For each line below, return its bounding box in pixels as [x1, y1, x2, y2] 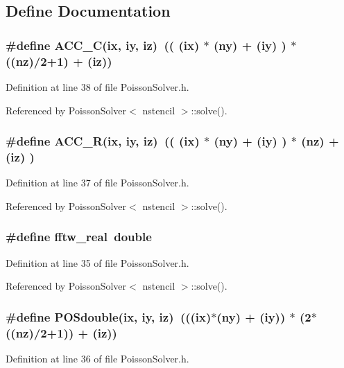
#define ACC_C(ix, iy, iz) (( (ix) [6, 36, 200, 53]
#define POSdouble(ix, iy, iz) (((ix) [6, 308, 212, 325]
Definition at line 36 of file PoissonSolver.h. [6, 351, 189, 365]
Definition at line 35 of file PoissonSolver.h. [6, 255, 189, 270]
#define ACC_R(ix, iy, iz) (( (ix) [6, 132, 200, 150]
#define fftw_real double [6, 228, 152, 245]
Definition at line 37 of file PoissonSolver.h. [6, 175, 189, 190]
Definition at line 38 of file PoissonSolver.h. [6, 79, 189, 94]
